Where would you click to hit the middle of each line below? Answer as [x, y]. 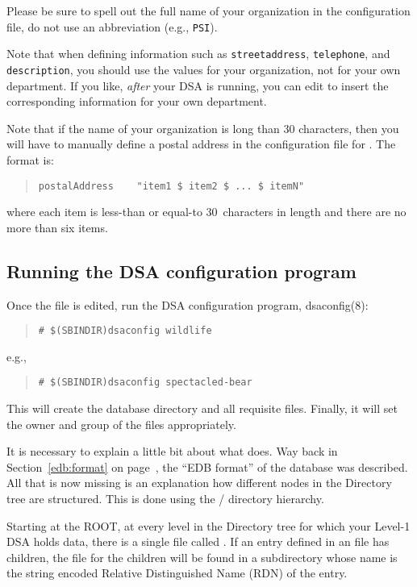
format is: [30, 159]
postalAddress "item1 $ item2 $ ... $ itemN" [171, 186]
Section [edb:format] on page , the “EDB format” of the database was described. [207, 466]
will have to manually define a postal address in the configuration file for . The [201, 144]
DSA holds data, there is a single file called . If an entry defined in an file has [198, 541]
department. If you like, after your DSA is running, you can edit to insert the [198, 85]
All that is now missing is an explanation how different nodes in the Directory [199, 483]
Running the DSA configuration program [181, 271]
